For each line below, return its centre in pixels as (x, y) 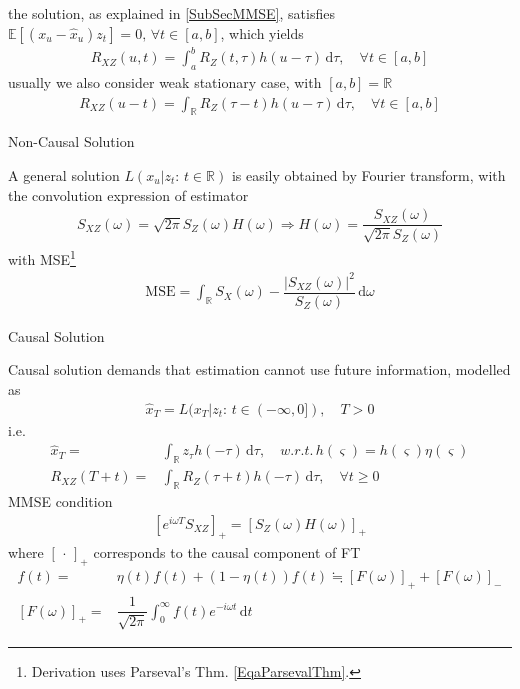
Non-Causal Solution (71, 141)
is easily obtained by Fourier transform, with (368, 174)
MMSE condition (60, 500)
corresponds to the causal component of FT (227, 552)
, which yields (262, 32)
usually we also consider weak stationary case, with (165, 81)
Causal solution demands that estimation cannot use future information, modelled (259, 369)
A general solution (64, 174)
